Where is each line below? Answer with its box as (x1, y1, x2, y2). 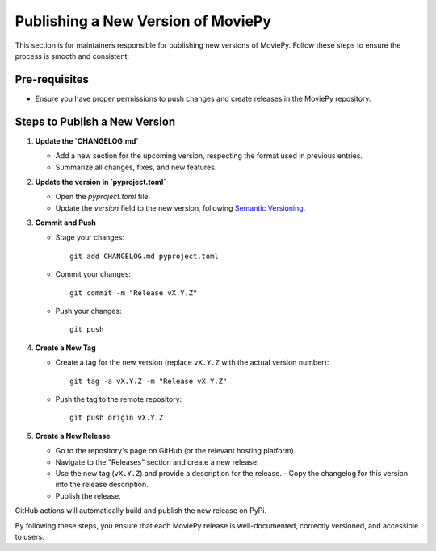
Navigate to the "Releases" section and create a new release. (55, 457, 259, 467)
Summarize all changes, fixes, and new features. (55, 162, 217, 172)
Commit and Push (35, 218, 97, 227)
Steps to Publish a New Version (15, 115, 176, 128)
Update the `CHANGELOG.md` (35, 136, 139, 145)
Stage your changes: (55, 232, 125, 242)
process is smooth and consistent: (15, 51, 129, 61)
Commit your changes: (55, 269, 132, 279)
